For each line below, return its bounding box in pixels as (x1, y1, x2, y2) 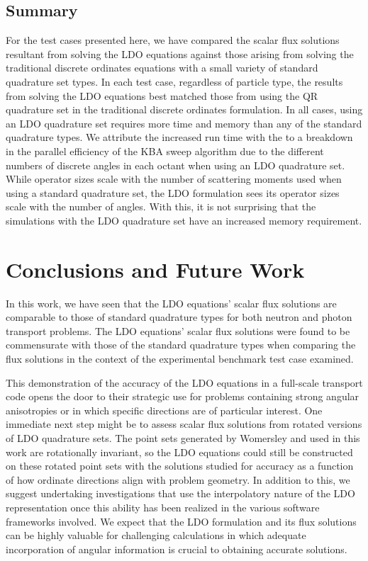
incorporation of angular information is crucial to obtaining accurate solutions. (6, 541, 347, 556)
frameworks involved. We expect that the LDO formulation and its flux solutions (6, 514, 357, 528)
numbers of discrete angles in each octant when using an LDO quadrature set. (6, 157, 345, 172)
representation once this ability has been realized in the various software (6, 499, 320, 514)
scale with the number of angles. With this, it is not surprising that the (6, 199, 316, 214)
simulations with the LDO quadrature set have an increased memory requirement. (6, 212, 362, 227)
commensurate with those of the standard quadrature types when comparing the (6, 337, 356, 352)
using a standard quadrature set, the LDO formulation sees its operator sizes (6, 185, 340, 200)
